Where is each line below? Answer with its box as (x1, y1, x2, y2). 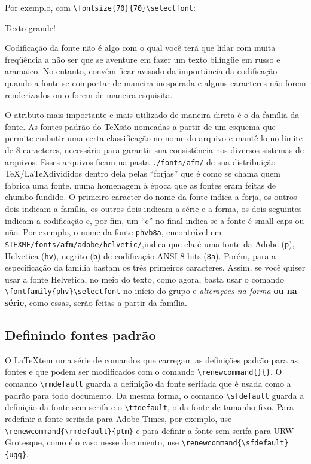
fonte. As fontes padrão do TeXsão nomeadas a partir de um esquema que (5, 120, 276, 132)
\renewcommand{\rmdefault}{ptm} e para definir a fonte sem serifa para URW (5, 424, 294, 436)
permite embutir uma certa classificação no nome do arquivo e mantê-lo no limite (5, 132, 303, 144)
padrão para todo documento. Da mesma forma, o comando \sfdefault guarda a (5, 389, 304, 401)
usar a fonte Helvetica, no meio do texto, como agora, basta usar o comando (5, 272, 284, 285)
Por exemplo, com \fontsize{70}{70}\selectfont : (5, 1, 196, 13)
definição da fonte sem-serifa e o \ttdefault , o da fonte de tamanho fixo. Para (5, 401, 294, 413)
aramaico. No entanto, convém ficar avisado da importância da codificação (5, 65, 278, 77)
